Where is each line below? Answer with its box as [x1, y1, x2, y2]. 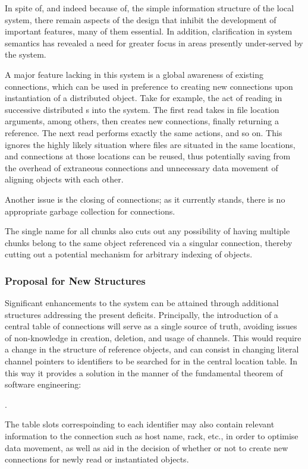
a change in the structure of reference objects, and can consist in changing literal [5, 343, 299, 355]
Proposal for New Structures [5, 273, 146, 288]
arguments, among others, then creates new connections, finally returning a [5, 115, 279, 127]
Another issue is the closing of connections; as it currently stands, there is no [5, 193, 285, 205]
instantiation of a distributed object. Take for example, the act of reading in [5, 92, 282, 104]
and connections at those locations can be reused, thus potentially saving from [5, 150, 291, 162]
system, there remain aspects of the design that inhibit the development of [5, 13, 276, 26]
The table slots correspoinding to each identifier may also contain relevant [5, 418, 275, 430]
